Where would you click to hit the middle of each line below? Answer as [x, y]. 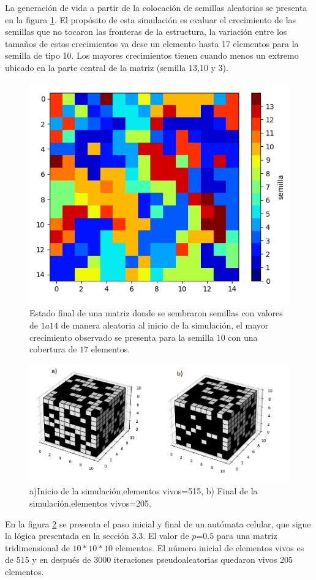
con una [243, 337]
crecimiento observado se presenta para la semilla [122, 337]
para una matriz [247, 536]
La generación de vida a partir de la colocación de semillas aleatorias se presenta [156, 7]
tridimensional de [37, 547]
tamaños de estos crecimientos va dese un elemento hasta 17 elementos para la [152, 43]
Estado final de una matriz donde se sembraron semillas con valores [156, 313]
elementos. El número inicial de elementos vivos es [210, 547]
